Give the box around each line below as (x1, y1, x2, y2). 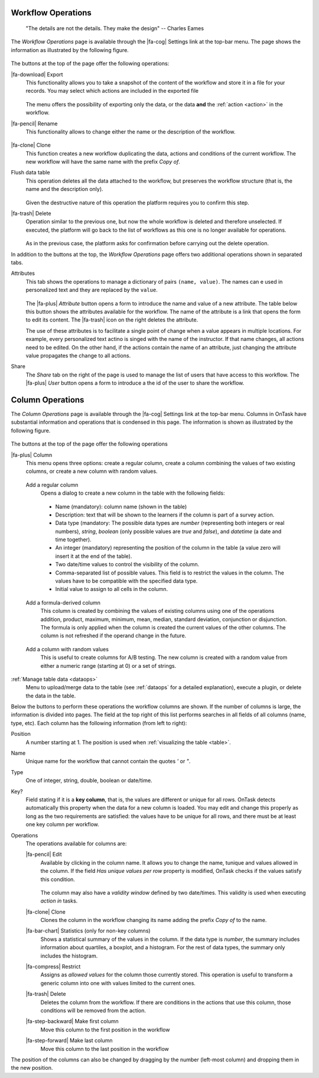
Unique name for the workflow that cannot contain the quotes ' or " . (25, 758, 191, 765)
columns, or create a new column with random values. (25, 467, 158, 475)
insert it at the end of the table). (55, 553, 132, 560)
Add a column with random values (25, 645, 109, 652)
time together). (55, 536, 92, 543)
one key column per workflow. (25, 821, 100, 828)
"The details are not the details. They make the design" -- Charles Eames (25, 25, 204, 32)
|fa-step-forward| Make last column (25, 1037, 113, 1044)
